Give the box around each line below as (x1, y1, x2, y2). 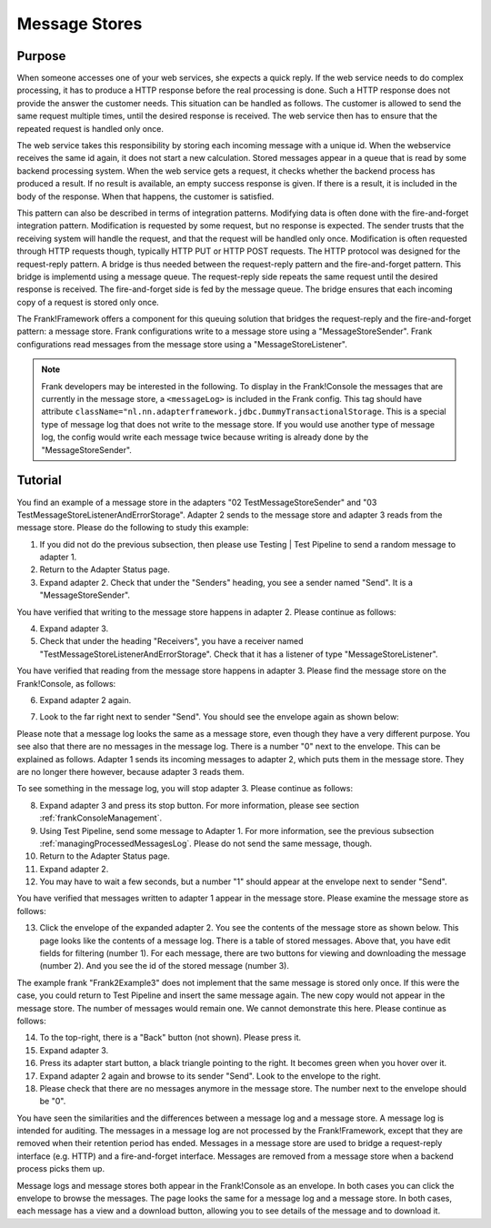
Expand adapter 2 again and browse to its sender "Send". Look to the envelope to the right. (39, 1070, 381, 1082)
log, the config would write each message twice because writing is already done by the (41, 432, 369, 443)
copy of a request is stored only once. (16, 297, 159, 307)
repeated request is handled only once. (16, 123, 164, 134)
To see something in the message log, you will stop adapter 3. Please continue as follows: (16, 783, 354, 794)
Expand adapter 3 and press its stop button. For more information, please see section (39, 800, 359, 810)
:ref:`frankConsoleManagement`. (39, 812, 163, 823)
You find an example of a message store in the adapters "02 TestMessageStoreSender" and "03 (16, 497, 377, 508)
